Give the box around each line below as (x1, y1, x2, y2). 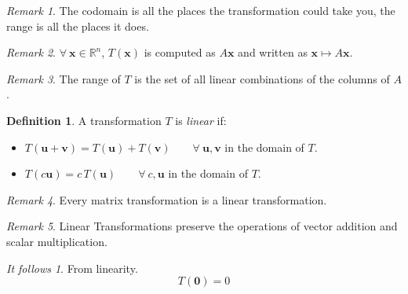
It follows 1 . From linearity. (6, 259, 138, 276)
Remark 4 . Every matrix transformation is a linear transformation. (6, 191, 327, 208)
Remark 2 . (6, 44, 56, 61)
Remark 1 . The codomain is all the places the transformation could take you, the (6, 2, 395, 18)
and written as (238, 44, 308, 61)
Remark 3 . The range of (6, 70, 121, 86)
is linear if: (175, 112, 227, 128)
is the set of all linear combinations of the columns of (134, 70, 390, 86)
